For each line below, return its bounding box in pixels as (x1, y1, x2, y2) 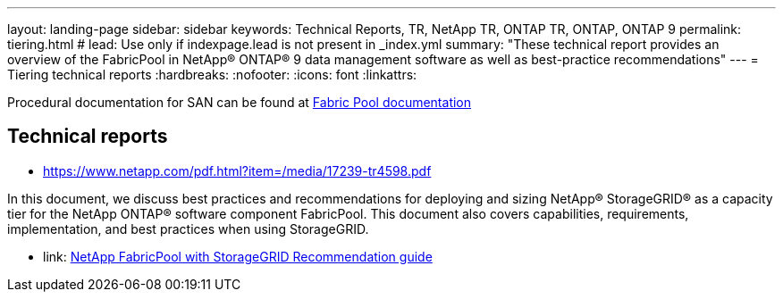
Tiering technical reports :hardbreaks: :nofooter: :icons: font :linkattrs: (7, 67, 417, 82)
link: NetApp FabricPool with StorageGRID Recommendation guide (43, 248, 433, 264)
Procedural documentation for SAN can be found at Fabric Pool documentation (7, 95, 472, 110)
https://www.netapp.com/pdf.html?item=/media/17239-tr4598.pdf (43, 162, 432, 179)
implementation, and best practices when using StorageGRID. (7, 220, 369, 237)
